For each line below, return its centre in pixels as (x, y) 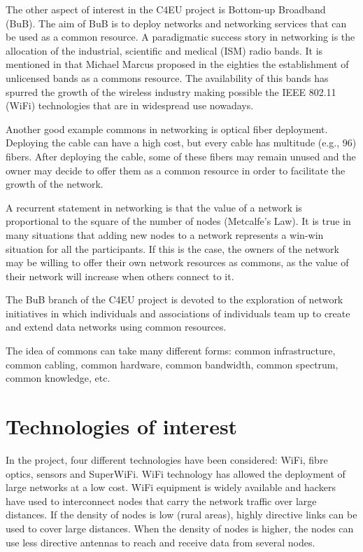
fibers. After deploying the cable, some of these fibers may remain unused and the (181, 156)
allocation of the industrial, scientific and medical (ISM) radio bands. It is (164, 50)
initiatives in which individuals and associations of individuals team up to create (178, 313)
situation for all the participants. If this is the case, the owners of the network (172, 248)
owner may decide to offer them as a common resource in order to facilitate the (176, 170)
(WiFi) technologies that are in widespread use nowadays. (130, 105)
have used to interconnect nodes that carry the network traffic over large (161, 501)
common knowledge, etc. (58, 378)
